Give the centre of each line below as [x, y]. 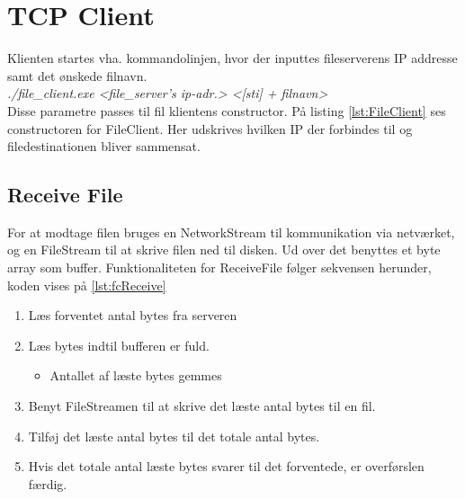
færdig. [48, 483]
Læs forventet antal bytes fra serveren [133, 315]
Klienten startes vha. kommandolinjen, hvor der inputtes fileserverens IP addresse [232, 58]
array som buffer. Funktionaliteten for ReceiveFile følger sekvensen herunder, [219, 267]
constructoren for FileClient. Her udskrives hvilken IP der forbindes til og [210, 128]
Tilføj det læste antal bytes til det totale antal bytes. [174, 436]
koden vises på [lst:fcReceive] [87, 285]
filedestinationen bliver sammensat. [104, 146]
